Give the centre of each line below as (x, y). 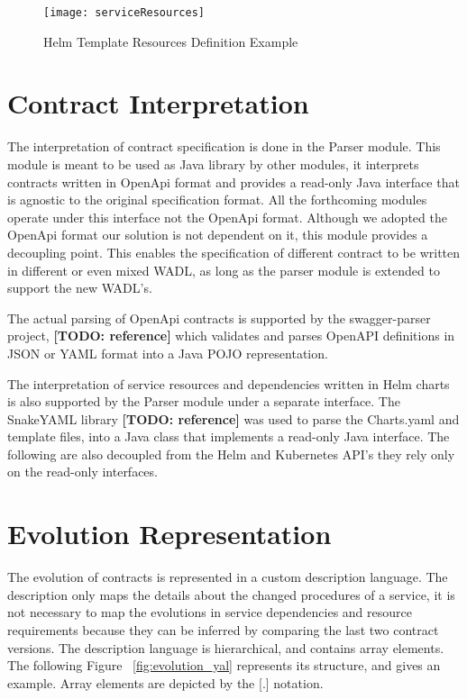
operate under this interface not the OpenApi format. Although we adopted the (227, 217)
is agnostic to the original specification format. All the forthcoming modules (217, 200)
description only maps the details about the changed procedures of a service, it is (231, 594)
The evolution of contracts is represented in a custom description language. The (228, 577)
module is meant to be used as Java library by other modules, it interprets (213, 163)
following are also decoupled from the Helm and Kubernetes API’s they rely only (231, 454)
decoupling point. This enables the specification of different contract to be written (234, 252)
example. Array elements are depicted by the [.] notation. (165, 682)
